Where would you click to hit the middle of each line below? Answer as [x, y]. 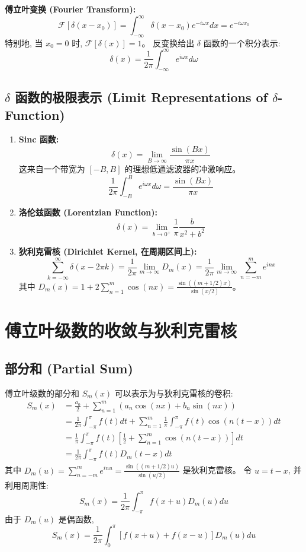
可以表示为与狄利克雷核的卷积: [174, 393]
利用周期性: [27, 485]
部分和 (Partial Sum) [69, 368]
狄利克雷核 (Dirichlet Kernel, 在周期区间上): [108, 251]
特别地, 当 [24, 42]
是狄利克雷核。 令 [217, 470]
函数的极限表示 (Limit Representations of [141, 97]
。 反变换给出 [168, 42]
